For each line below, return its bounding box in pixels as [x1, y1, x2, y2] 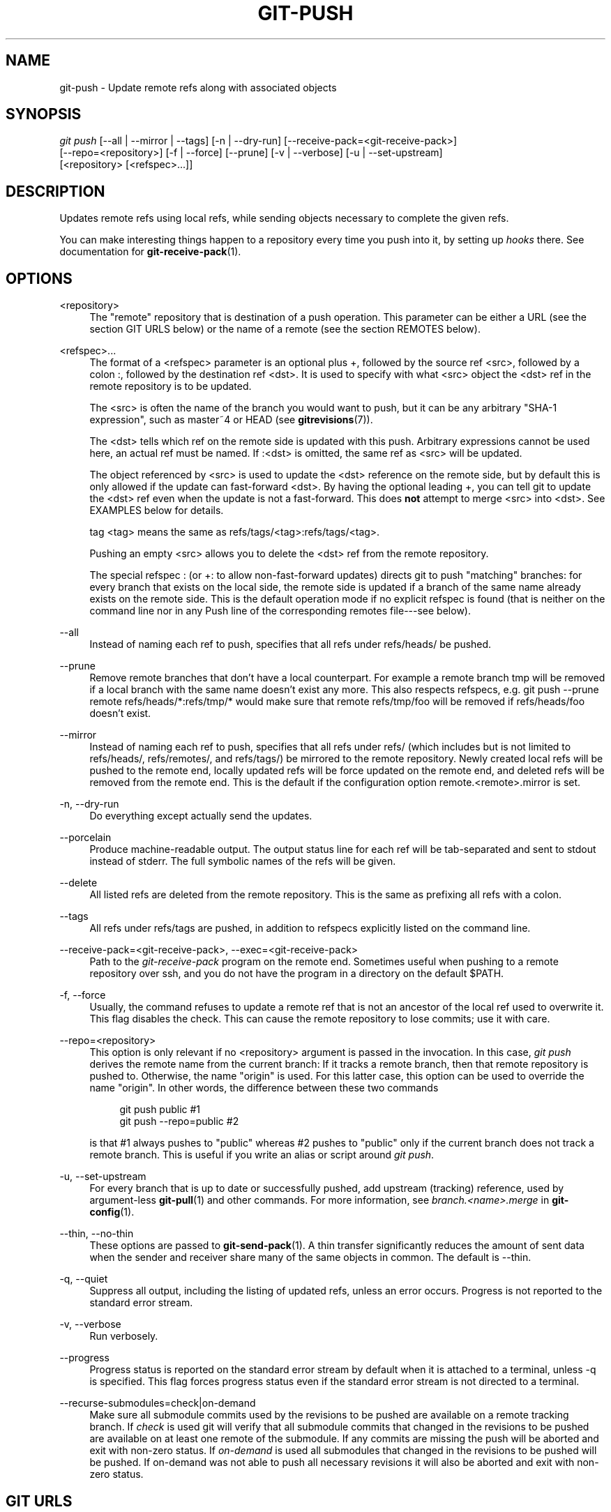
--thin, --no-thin [59, 1227, 134, 1240]
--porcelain [59, 831, 112, 844]
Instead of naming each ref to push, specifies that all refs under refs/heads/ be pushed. [89, 638, 492, 651]
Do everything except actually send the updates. [89, 810, 312, 822]
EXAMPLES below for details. [89, 504, 224, 517]
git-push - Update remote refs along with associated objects [59, 81, 337, 93]
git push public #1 [119, 1103, 201, 1116]
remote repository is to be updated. [89, 380, 252, 393]
